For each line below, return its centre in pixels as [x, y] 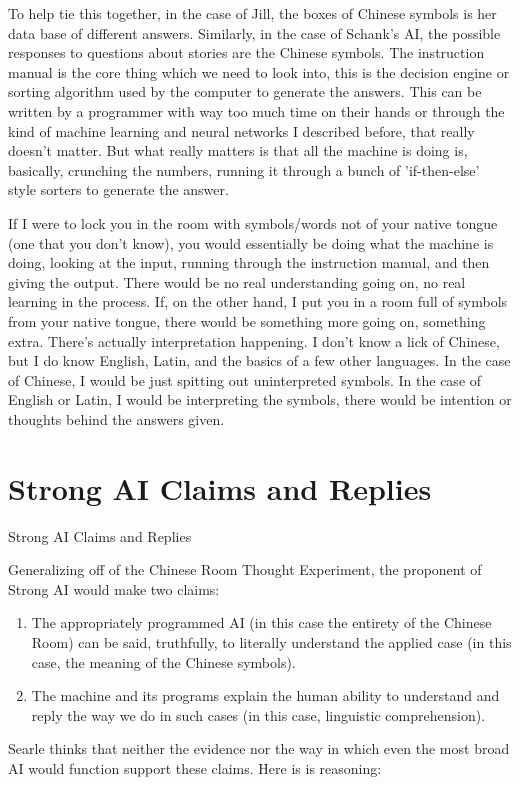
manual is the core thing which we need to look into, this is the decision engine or [259, 71]
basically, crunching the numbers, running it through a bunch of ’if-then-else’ [244, 169]
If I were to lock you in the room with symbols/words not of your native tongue [253, 222]
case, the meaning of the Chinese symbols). [163, 661]
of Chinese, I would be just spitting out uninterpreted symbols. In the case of [245, 379]
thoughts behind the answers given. [116, 418]
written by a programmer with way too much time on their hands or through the [256, 110]
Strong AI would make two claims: [114, 588]
